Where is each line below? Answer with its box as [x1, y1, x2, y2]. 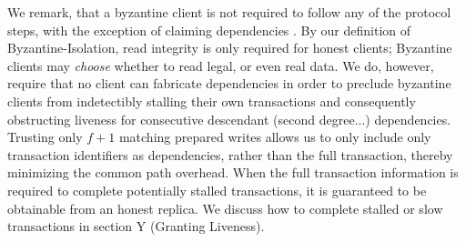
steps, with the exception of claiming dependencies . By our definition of [7, 20, 411, 39]
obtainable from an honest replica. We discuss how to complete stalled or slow [7, 198, 443, 217]
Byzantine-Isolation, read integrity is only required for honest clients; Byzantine [7, 38, 452, 57]
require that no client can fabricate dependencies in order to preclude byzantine [7, 74, 451, 93]
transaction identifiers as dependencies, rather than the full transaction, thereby [7, 145, 453, 164]
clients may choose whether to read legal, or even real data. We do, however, [7, 55, 434, 75]
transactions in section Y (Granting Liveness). [7, 217, 265, 236]
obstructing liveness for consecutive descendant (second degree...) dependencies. [7, 109, 451, 128]
